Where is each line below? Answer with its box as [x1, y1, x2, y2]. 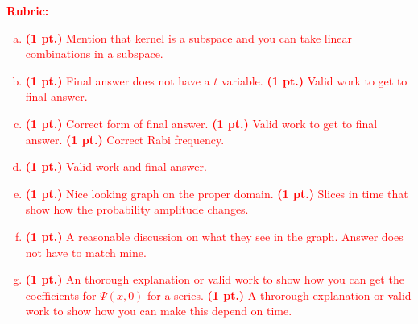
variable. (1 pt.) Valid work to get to [221, 72, 408, 89]
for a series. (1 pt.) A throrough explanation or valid [147, 286, 412, 303]
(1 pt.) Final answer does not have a [25, 72, 210, 89]
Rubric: [6, 2, 49, 19]
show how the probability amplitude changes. [25, 201, 249, 218]
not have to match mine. [25, 243, 147, 260]
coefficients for [25, 286, 97, 303]
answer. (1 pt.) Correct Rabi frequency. [25, 131, 225, 147]
